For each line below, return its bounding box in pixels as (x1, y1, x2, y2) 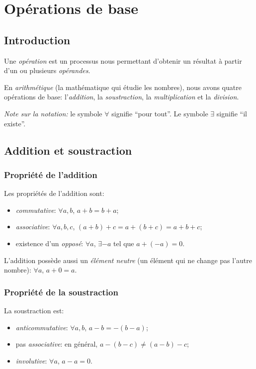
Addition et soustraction (4, 142, 132, 158)
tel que (113, 238, 134, 248)
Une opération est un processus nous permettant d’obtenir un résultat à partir (4, 55, 242, 66)
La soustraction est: (4, 305, 64, 315)
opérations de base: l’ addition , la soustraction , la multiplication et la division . (4, 92, 239, 102)
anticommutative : (15, 322, 68, 332)
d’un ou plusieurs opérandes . (4, 65, 90, 76)
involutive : (15, 355, 47, 366)
